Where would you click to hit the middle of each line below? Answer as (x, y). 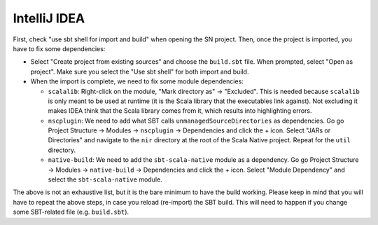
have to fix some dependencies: (59, 48)
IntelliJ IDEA (49, 18)
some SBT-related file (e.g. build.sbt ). (71, 212)
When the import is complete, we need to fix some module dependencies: (137, 81)
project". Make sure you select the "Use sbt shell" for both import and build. (140, 71)
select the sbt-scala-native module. (105, 179)
